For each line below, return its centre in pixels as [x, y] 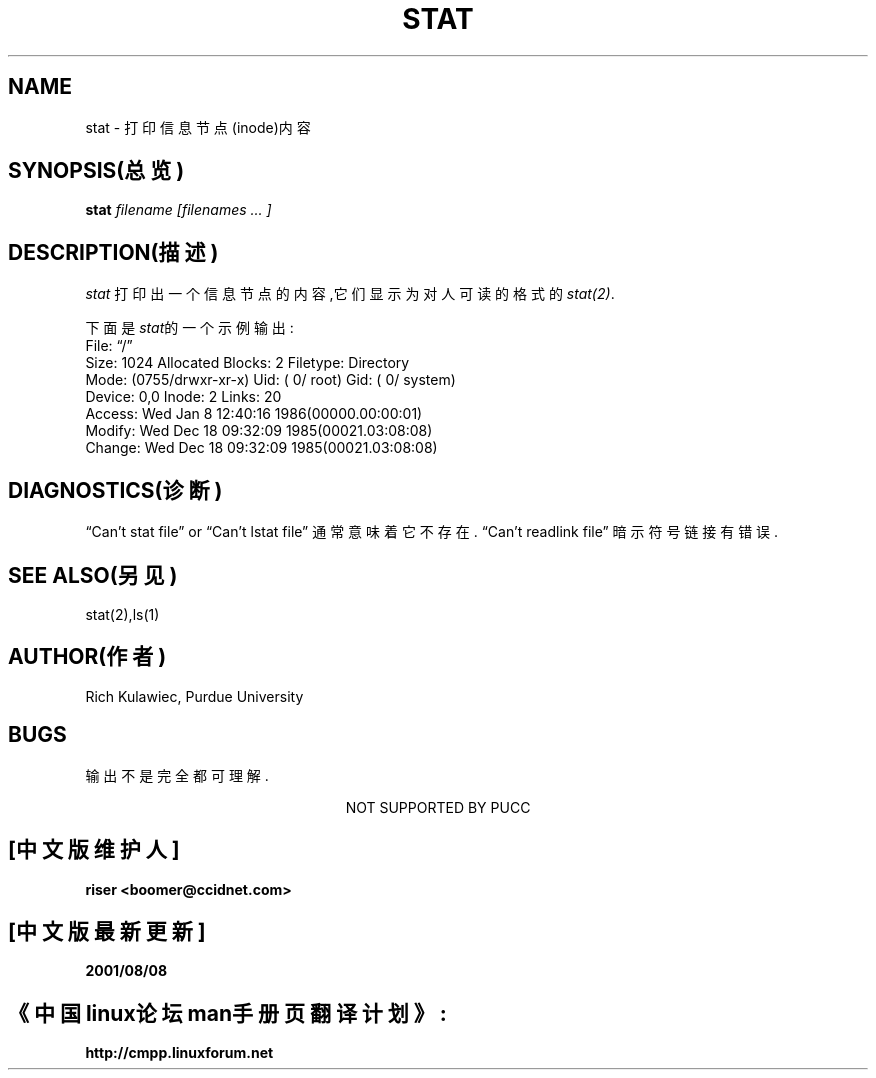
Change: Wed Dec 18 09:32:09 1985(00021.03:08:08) [261, 448]
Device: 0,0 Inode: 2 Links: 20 [183, 397]
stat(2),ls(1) [122, 614]
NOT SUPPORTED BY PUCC [438, 807]
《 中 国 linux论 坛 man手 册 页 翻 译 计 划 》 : [227, 1013]
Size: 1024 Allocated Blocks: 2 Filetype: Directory [247, 363]
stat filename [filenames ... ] [178, 210]
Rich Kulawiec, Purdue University [194, 696]
